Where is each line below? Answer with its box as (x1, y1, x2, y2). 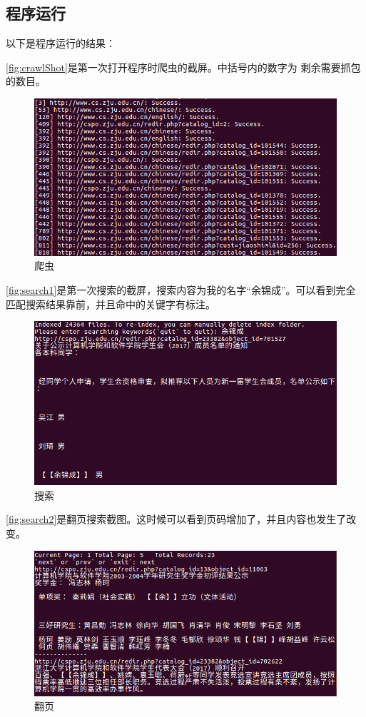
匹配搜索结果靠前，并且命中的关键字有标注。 (6, 296, 215, 311)
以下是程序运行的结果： (6, 36, 116, 51)
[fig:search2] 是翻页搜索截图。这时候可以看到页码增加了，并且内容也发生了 (6, 512, 347, 527)
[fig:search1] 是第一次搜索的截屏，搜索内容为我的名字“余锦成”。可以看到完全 (6, 282, 356, 297)
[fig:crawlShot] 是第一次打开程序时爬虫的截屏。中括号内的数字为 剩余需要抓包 (6, 59, 361, 74)
